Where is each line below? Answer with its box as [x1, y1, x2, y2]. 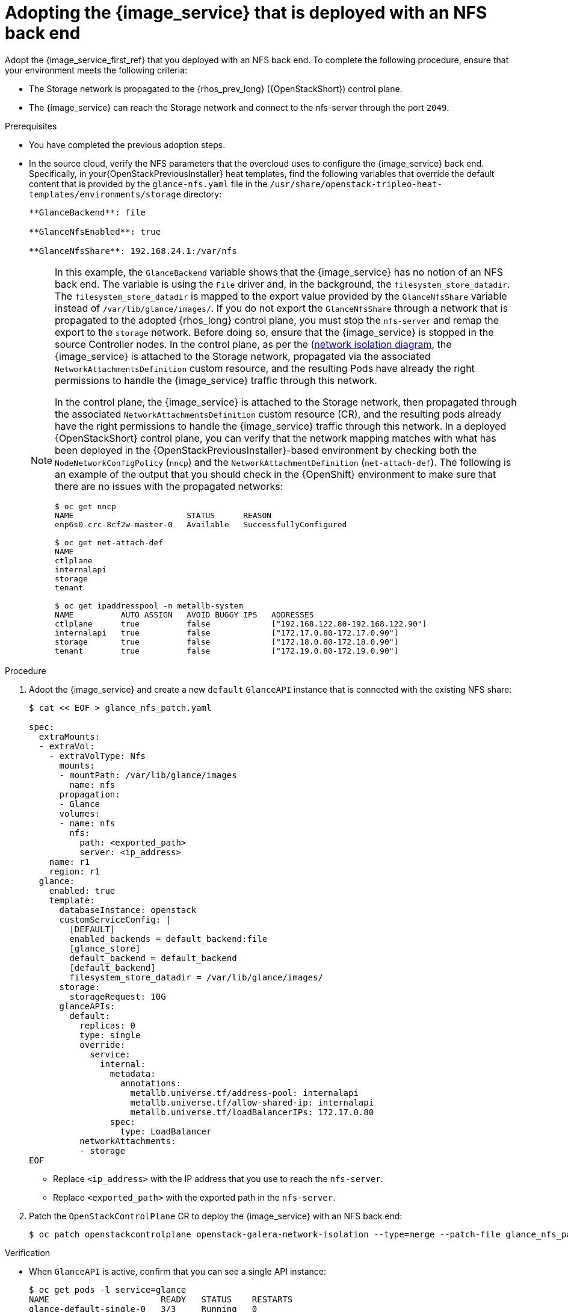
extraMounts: [39, 731, 100, 741]
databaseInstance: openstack [59, 905, 197, 915]
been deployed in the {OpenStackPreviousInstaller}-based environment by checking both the [55, 444, 477, 456]
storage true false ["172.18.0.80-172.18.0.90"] [55, 637, 399, 646]
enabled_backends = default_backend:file [69, 933, 268, 944]
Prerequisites [5, 120, 57, 131]
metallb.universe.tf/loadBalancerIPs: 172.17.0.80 [130, 1107, 374, 1117]
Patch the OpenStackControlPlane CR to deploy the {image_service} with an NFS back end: [29, 1210, 403, 1221]
